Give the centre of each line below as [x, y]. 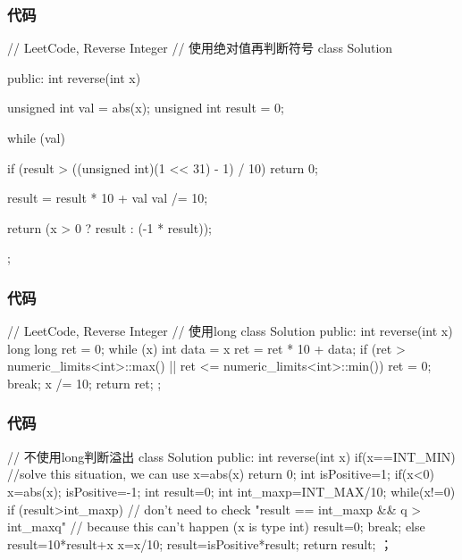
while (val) [36, 138]
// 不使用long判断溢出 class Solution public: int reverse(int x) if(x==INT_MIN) [231, 456]
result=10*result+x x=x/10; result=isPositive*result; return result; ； [200, 543]
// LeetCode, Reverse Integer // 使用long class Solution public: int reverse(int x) [230, 331]
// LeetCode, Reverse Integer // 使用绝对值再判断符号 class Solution [200, 48]
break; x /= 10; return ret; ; [84, 383]
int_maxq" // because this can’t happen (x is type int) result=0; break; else [216, 527]
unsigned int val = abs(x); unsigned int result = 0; [146, 108]
